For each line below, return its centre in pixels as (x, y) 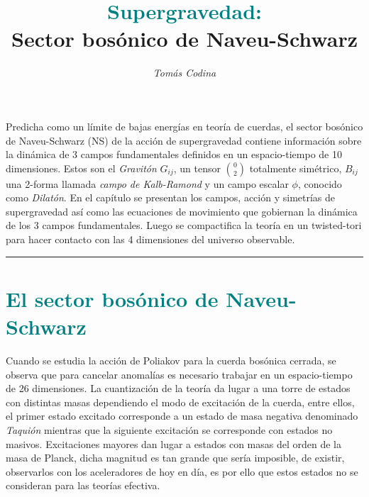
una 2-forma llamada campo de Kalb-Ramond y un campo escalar (147, 183)
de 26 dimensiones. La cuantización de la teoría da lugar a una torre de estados (178, 388)
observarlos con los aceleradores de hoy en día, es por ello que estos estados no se (182, 471)
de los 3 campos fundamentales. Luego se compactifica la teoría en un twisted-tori (184, 225)
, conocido (320, 183)
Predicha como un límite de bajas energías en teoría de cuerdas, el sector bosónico (184, 126)
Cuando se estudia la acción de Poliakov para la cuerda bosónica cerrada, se (171, 360)
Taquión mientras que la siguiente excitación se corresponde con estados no (169, 429)
